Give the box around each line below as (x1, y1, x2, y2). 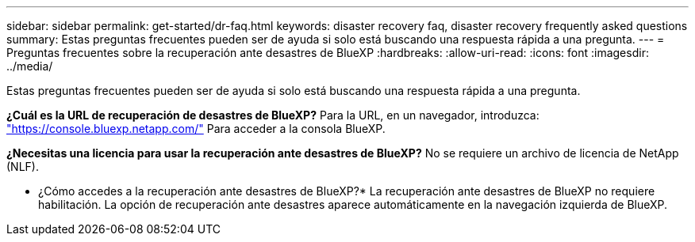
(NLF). (6, 160, 39, 173)
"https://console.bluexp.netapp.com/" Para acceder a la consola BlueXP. (6, 122, 386, 135)
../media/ (6, 59, 53, 73)
